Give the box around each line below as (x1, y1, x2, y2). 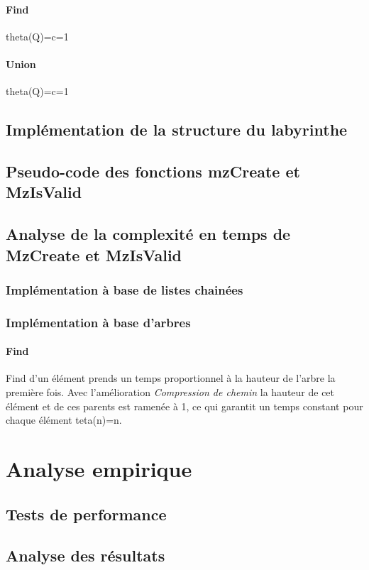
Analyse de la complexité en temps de (6, 223, 291, 245)
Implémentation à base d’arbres (6, 313, 191, 331)
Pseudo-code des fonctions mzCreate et (6, 160, 300, 182)
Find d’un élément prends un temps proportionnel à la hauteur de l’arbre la (6, 371, 336, 385)
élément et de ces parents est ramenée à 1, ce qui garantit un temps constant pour (6, 398, 363, 413)
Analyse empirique (6, 454, 192, 483)
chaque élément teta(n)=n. (6, 412, 122, 427)
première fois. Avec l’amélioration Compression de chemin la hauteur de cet (6, 384, 335, 399)
